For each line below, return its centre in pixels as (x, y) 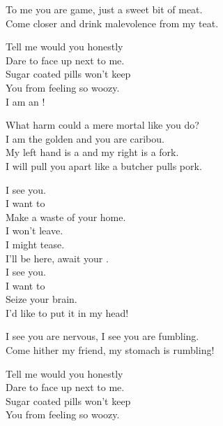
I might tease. (35, 244)
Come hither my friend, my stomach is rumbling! (110, 350)
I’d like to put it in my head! (67, 312)
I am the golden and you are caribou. (85, 138)
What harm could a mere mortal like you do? (102, 125)
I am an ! (25, 101)
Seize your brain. (41, 299)
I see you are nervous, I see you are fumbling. (102, 336)
